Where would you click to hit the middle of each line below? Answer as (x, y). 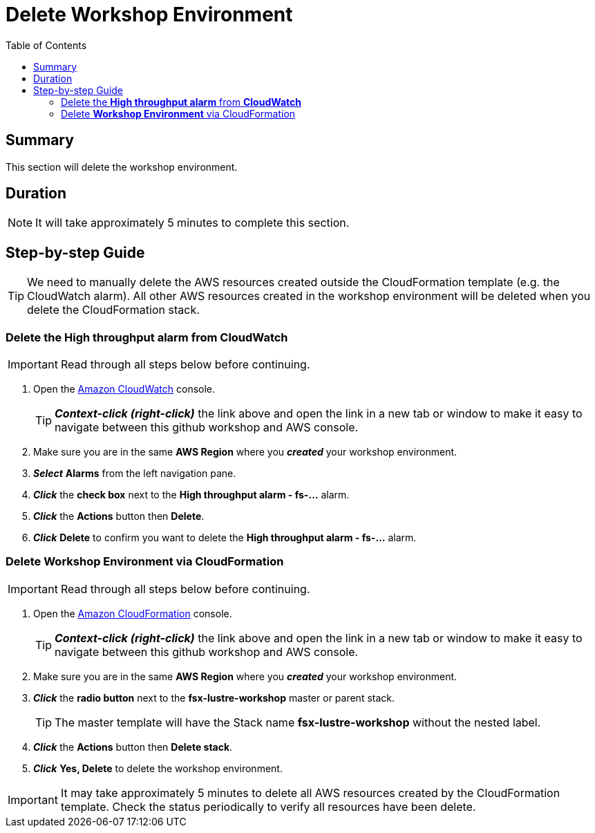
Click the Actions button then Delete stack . (133, 747)
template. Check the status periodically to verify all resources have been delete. (268, 806)
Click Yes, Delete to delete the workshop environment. (158, 768)
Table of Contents (46, 45)
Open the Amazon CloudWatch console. (124, 389)
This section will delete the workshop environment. (122, 167)
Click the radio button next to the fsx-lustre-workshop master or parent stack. (214, 698)
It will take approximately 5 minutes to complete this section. (192, 223)
